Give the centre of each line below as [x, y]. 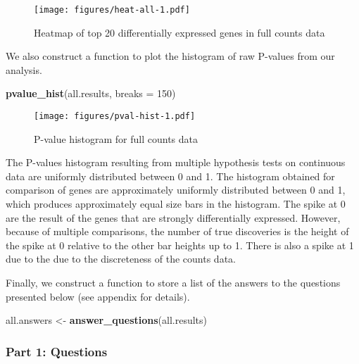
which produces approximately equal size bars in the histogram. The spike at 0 [176, 204]
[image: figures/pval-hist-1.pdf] [115, 117]
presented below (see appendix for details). [98, 296]
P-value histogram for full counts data [116, 138]
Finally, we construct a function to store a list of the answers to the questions [173, 283]
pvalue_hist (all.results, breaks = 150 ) [91, 93]
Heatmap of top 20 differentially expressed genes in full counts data [179, 32]
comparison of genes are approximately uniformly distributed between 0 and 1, [176, 190]
